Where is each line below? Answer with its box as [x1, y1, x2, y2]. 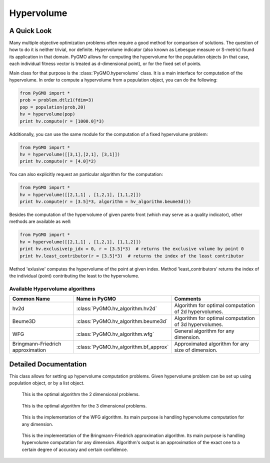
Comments [174, 295, 201, 302]
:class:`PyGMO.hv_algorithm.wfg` [76, 330, 154, 337]
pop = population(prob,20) [19, 104, 86, 110]
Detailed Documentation [9, 360, 87, 368]
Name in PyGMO [76, 295, 116, 302]
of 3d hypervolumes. [174, 321, 223, 328]
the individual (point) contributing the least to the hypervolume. [9, 272, 139, 278]
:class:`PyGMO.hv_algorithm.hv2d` [76, 305, 157, 312]
